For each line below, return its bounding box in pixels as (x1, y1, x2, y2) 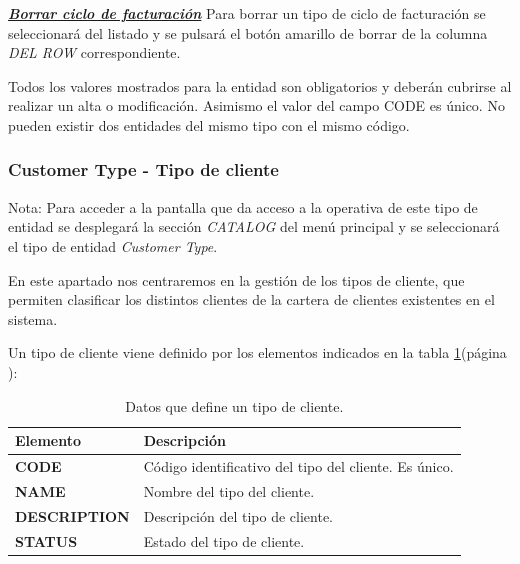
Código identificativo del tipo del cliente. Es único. (143, 455, 454, 476)
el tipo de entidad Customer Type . (8, 235, 218, 256)
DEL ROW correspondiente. (8, 42, 181, 63)
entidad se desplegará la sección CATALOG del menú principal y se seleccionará (8, 216, 500, 237)
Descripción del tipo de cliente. (143, 505, 334, 526)
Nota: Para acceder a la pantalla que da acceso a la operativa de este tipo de (8, 196, 478, 217)
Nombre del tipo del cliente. (143, 480, 315, 501)
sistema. (8, 308, 58, 329)
